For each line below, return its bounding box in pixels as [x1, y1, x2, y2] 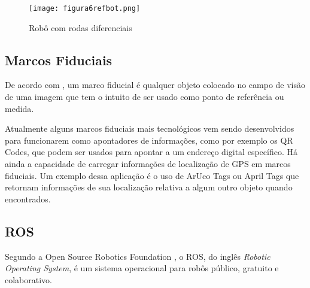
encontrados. [5, 192, 51, 205]
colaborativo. [5, 273, 53, 286]
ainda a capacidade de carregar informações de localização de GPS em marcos [5, 157, 291, 170]
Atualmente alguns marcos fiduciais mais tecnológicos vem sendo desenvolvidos [5, 122, 294, 135]
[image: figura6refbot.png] [29, 4, 141, 13]
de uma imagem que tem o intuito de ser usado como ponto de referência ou [5, 90, 284, 103]
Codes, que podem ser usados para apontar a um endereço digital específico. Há [5, 145, 297, 158]
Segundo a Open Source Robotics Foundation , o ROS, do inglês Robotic [5, 250, 271, 262]
